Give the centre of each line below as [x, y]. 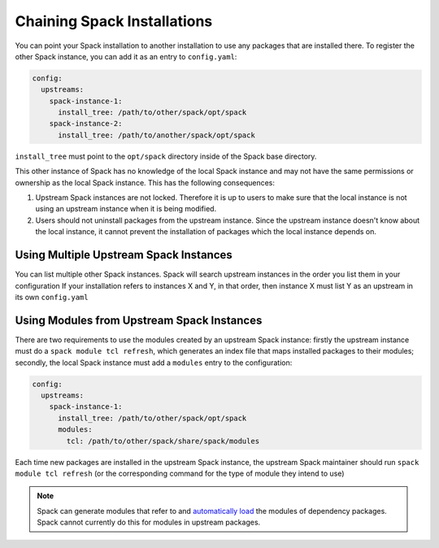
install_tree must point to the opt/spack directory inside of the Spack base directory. [166, 156]
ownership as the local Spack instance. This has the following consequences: [145, 182]
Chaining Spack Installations [114, 21]
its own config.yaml [52, 297]
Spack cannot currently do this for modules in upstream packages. [149, 522]
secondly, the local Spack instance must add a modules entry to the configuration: [154, 363]
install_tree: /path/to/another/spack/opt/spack [156, 135]
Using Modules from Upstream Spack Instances [139, 320]
